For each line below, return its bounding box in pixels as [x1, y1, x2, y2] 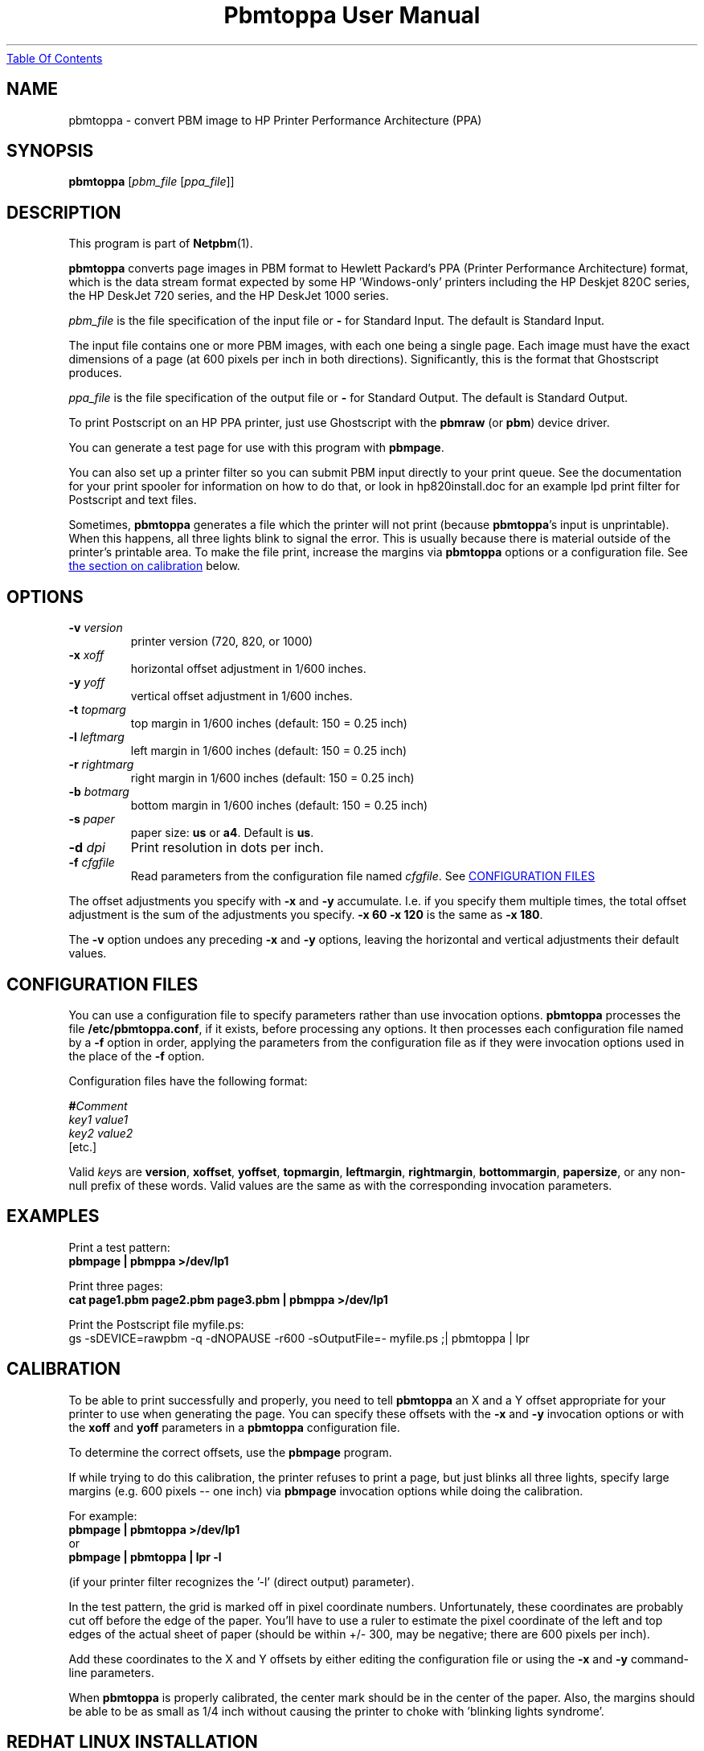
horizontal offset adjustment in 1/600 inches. [130, 662, 366, 676]
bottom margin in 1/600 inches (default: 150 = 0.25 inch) [130, 798, 428, 813]
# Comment [68, 1098, 128, 1113]
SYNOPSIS [6, 141, 94, 162]
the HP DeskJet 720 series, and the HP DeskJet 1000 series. [68, 289, 389, 303]
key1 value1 [68, 1112, 129, 1126]
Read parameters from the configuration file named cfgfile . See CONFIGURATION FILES [130, 869, 596, 884]
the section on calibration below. [68, 559, 240, 573]
